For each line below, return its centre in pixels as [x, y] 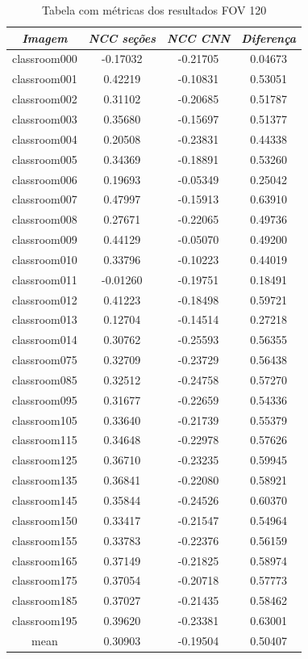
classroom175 [45, 580]
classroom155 [45, 540]
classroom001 [45, 79]
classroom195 [45, 621]
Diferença [269, 38]
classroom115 [45, 440]
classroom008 [45, 219]
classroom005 [45, 159]
